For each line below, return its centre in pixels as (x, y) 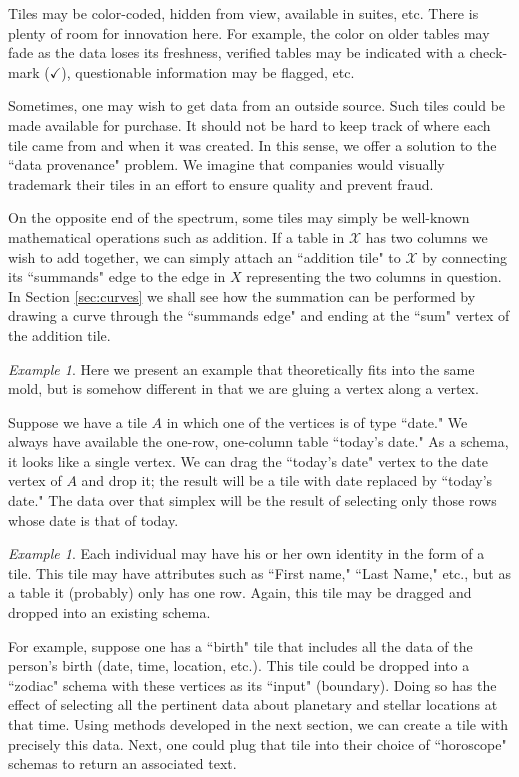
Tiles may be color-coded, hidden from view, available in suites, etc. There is (243, 13)
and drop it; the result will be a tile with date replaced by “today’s (287, 480)
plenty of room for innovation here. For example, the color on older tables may (249, 32)
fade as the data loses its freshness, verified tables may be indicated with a (236, 52)
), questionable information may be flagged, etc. (208, 71)
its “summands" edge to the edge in (117, 276)
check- (488, 52)
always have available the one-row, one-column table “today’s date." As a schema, (258, 441)
